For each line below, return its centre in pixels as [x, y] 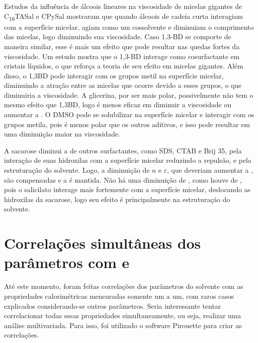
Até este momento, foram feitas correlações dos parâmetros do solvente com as [124, 286]
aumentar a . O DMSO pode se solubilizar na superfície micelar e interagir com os [129, 114]
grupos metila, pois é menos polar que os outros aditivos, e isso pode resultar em [127, 124]
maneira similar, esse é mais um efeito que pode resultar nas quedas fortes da [122, 46]
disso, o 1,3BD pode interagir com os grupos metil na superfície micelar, [114, 75]
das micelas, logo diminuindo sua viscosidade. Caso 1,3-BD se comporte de [118, 36]
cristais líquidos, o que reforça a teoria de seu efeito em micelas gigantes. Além [124, 66]
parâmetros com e [67, 262]
